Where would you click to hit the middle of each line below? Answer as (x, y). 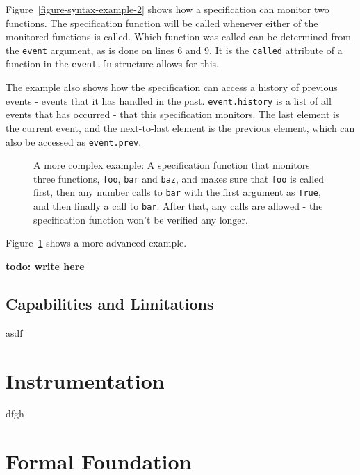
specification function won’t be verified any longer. (141, 219)
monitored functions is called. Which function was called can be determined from (178, 36)
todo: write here (45, 266)
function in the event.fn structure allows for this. (112, 64)
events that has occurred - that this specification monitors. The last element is (173, 114)
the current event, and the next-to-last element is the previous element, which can (180, 127)
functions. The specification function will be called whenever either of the (162, 23)
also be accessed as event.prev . (74, 141)
